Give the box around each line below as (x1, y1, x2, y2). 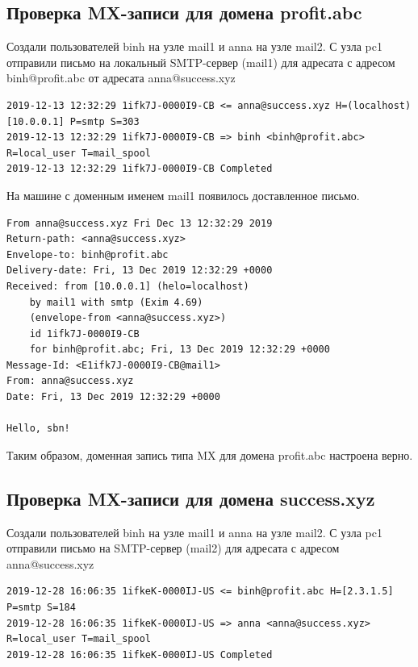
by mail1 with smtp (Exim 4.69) (29, 296, 203, 308)
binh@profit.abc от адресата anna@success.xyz (6, 69, 236, 86)
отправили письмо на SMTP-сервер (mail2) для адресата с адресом (6, 540, 340, 557)
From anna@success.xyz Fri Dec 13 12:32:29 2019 (6, 217, 273, 229)
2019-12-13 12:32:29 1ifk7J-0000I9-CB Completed (6, 163, 273, 175)
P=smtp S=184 (6, 602, 76, 614)
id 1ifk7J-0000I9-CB (29, 327, 140, 340)
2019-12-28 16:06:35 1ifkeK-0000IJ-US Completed (6, 648, 273, 661)
